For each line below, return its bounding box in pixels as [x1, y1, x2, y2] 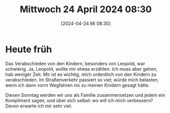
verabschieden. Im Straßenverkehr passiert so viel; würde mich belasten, [5, 76, 159, 82]
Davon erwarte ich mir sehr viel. [5, 103, 72, 109]
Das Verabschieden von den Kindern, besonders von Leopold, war [5, 60, 145, 67]
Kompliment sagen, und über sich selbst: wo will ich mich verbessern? [5, 97, 153, 103]
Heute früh [5, 43, 52, 55]
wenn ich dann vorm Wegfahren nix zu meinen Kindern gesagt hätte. [5, 82, 150, 88]
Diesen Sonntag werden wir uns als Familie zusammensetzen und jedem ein [5, 92, 165, 98]
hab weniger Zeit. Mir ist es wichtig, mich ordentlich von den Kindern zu [5, 71, 157, 77]
